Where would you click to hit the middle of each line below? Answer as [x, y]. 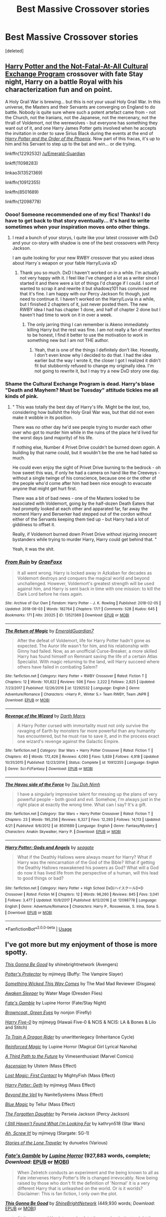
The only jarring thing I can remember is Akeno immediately [88, 325]
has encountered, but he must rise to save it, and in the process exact [88, 736]
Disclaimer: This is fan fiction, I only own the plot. [67, 1194]
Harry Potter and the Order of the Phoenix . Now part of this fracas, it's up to [83, 138]
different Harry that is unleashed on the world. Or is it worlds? [80, 1188]
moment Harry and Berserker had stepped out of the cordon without [82, 514]
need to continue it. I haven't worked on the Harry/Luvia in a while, [87, 299]
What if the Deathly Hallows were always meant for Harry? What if [84, 857]
